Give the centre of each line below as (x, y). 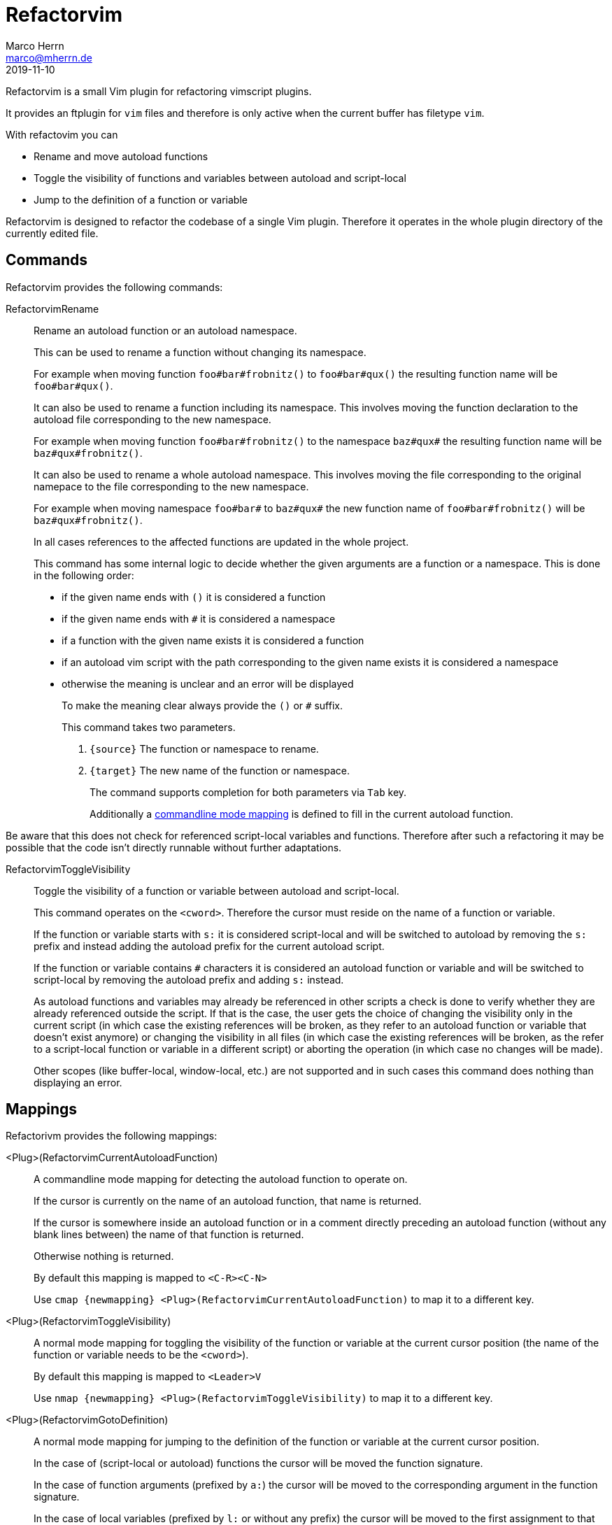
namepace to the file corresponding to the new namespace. (171, 486)
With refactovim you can (62, 134)
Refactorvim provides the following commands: (114, 287)
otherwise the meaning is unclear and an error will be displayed (208, 683)
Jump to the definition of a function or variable (141, 199)
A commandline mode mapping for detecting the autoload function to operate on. (221, 1179)
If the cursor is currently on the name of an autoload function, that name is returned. (228, 1201)
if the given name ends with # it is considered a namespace (199, 618)
